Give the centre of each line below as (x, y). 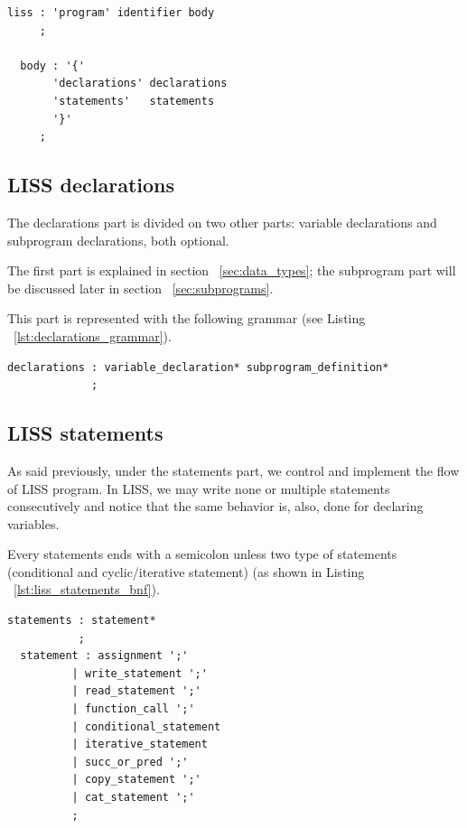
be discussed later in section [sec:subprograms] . (140, 288)
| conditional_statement (146, 726)
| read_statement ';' (136, 691)
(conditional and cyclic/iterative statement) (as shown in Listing (186, 571)
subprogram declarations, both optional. (118, 240)
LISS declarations (91, 185)
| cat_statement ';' (133, 797)
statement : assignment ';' (104, 656)
